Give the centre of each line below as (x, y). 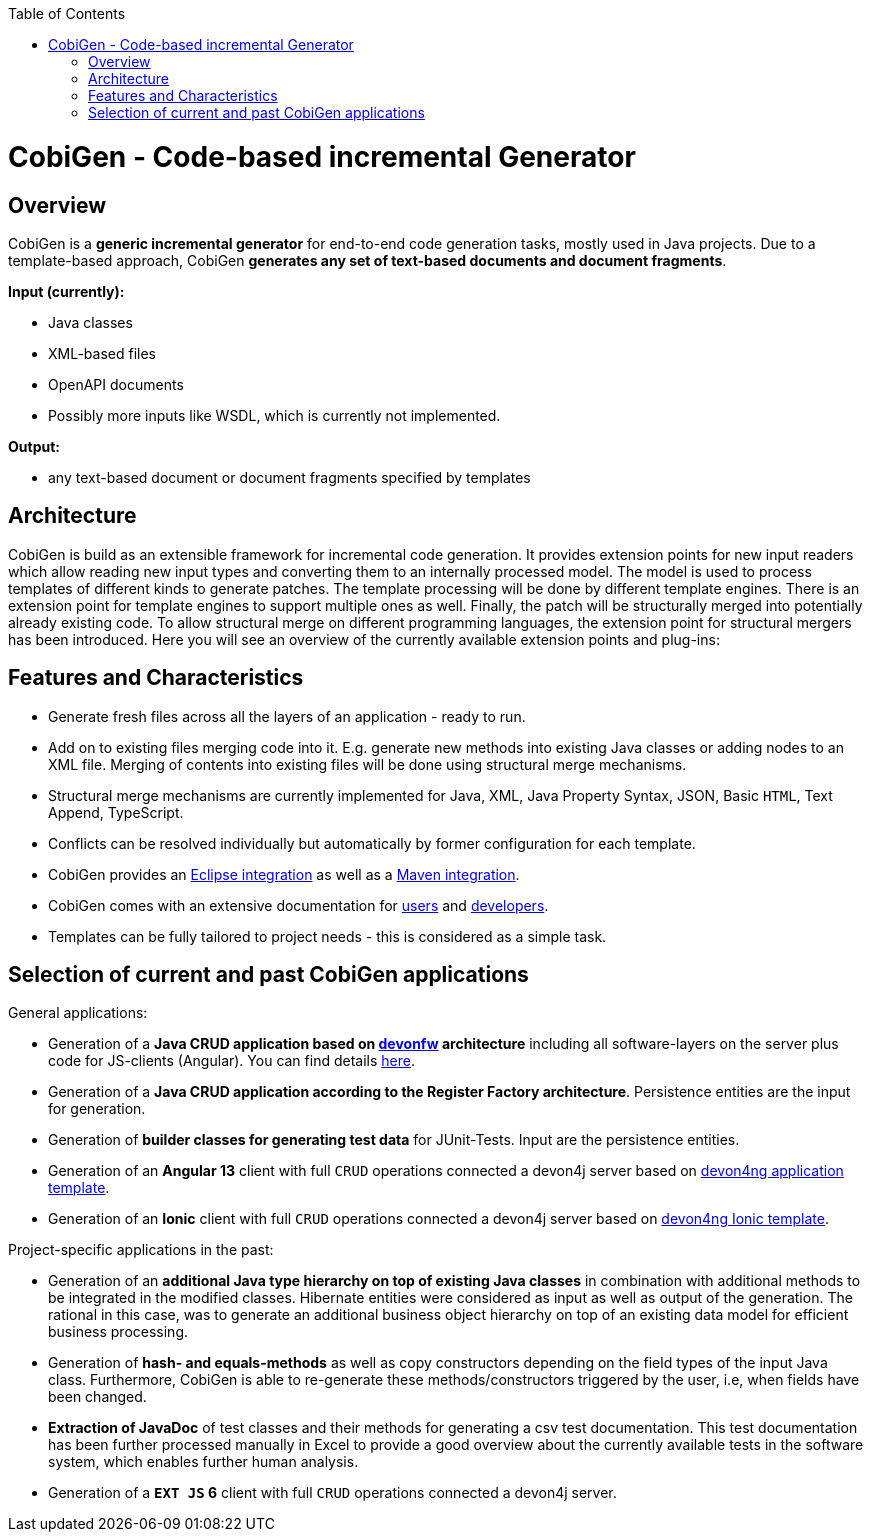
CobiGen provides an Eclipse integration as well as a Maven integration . (284, 874)
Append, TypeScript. (116, 812)
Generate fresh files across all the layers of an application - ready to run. (287, 716)
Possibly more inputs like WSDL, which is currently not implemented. (274, 415)
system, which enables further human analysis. (203, 1462)
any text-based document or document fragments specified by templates (289, 477)
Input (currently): (66, 291)
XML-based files (102, 353)
